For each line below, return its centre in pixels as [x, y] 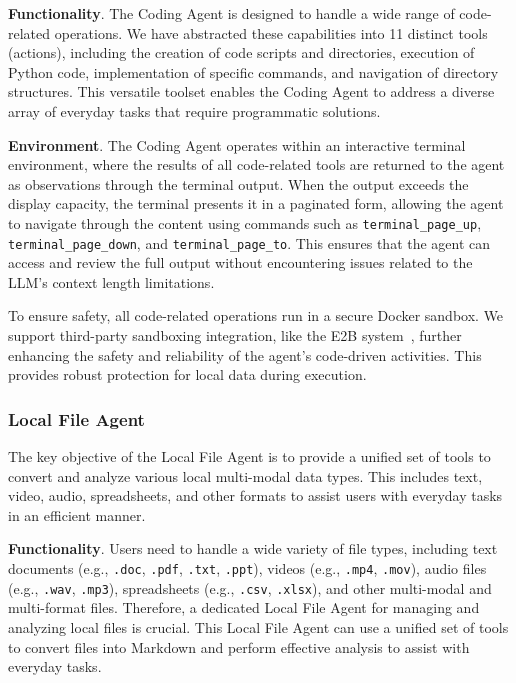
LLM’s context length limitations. [111, 281]
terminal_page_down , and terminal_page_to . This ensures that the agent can [249, 242]
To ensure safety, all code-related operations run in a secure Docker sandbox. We [256, 315]
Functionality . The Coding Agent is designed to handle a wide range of [231, 13]
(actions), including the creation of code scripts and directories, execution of [241, 52]
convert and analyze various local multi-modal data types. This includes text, [245, 475]
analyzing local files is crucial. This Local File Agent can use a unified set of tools [258, 626]
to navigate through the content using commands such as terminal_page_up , [245, 222]
